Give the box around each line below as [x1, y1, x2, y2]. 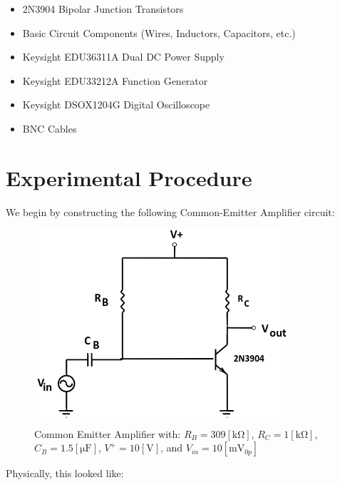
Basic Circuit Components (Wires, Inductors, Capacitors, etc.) [22, 25, 296, 40]
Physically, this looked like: [6, 466, 124, 481]
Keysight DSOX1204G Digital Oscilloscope [22, 97, 210, 112]
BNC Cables [22, 121, 77, 136]
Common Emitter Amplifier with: [34, 426, 181, 441]
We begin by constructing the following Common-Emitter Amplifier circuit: [6, 204, 335, 219]
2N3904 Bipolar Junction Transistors [22, 1, 184, 16]
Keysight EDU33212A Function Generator [22, 73, 208, 88]
